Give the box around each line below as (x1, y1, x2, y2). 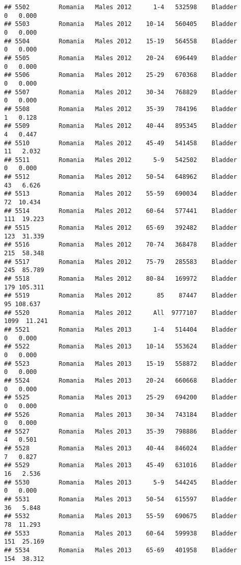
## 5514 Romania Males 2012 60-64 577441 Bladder (4, 207, 237, 214)
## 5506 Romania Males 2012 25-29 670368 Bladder (4, 71, 237, 79)
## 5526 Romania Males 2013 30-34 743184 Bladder (4, 411, 237, 418)
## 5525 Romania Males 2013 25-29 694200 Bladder (4, 394, 237, 401)
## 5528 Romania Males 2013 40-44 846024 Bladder (4, 445, 237, 452)
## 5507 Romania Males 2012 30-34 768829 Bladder (4, 88, 237, 96)
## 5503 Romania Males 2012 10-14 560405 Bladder (4, 20, 237, 28)
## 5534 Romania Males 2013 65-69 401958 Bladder (4, 547, 237, 554)
